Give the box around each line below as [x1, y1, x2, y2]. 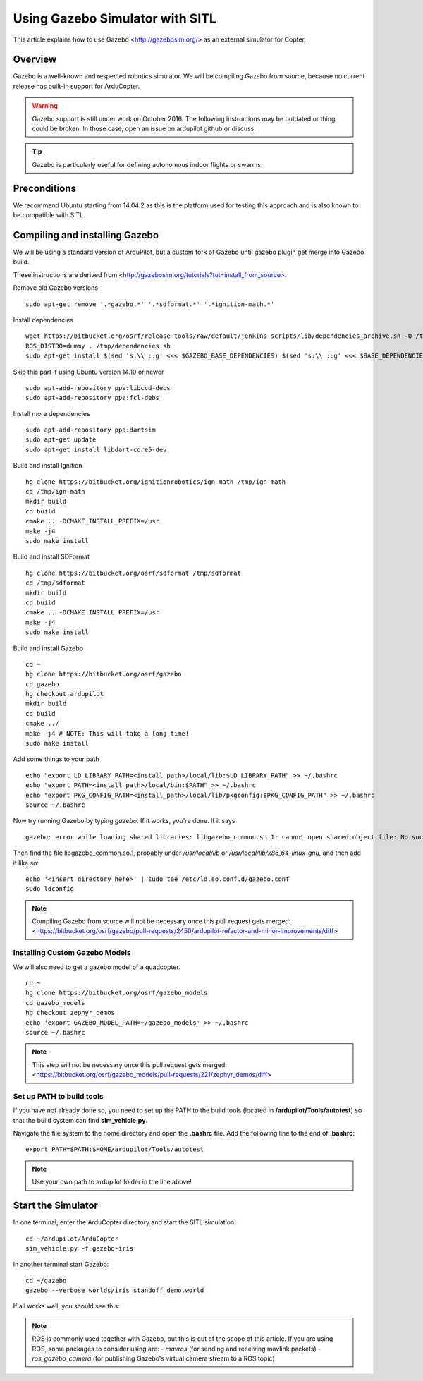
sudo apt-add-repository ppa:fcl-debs [25, 394, 160, 402]
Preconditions [13, 182, 77, 194]
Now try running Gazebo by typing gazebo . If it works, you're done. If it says [13, 817, 235, 825]
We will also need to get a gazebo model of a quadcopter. [13, 963, 181, 971]
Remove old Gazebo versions [13, 284, 99, 292]
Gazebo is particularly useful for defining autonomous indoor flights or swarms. [32, 160, 263, 169]
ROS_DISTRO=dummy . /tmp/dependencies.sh [25, 342, 171, 350]
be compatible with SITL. [13, 211, 86, 219]
